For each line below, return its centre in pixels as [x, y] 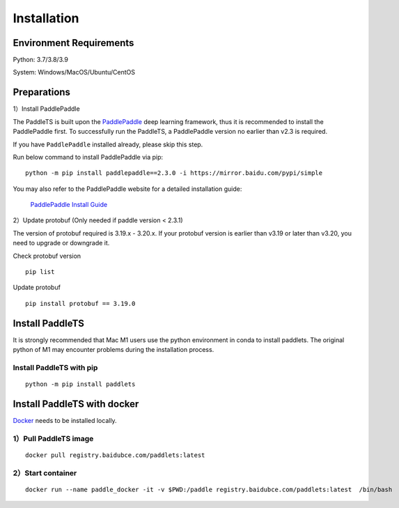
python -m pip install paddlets [80, 384]
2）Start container [45, 472]
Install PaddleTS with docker [76, 404]
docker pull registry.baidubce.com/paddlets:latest [115, 455]
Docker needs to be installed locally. [65, 420]
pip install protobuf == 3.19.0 [80, 303]
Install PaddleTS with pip [55, 367]
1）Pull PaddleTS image [53, 438]
